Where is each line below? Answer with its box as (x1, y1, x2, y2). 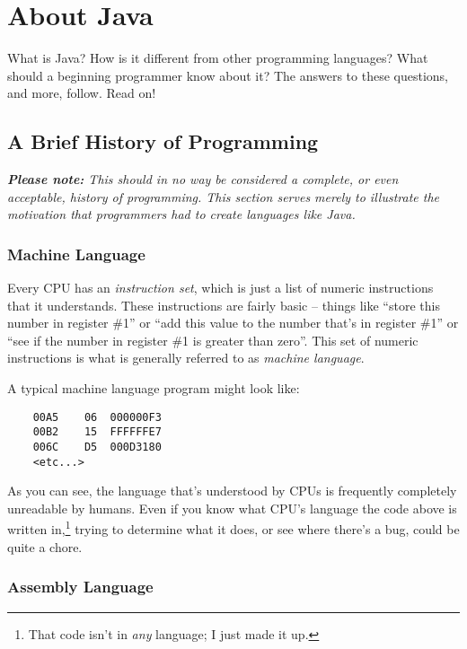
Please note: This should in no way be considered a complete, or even (7, 170, 399, 189)
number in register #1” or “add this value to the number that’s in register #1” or (7, 313, 459, 332)
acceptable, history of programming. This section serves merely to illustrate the (7, 187, 439, 206)
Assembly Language (7, 575, 154, 598)
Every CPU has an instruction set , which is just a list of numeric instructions (7, 278, 434, 297)
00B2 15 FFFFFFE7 (32, 425, 162, 439)
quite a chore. (7, 537, 83, 556)
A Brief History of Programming (7, 127, 319, 155)
